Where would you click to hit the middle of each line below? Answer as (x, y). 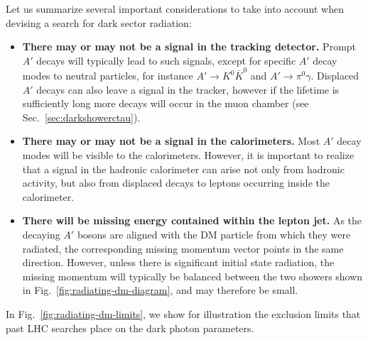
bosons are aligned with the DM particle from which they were (214, 235)
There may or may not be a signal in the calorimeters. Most (171, 141)
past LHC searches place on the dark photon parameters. (130, 328)
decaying (41, 235)
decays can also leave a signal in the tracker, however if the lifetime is (188, 89)
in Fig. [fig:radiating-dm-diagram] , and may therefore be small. (160, 290)
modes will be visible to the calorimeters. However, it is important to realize (188, 155)
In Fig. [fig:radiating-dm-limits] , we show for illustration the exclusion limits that (183, 314)
